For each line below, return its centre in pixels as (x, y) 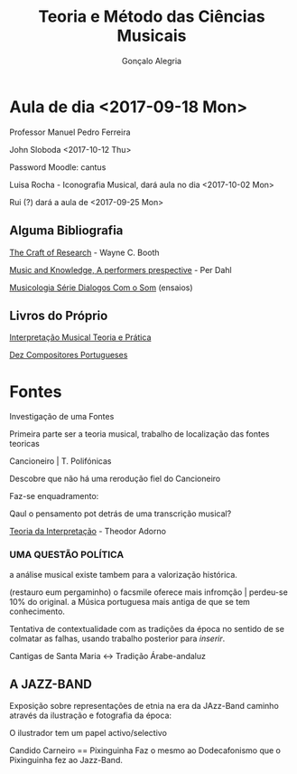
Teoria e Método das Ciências (152, 17)
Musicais (152, 36)
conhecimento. (37, 611)
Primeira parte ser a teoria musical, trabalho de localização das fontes (139, 434)
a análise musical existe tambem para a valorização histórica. (123, 574)
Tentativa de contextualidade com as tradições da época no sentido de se (147, 628)
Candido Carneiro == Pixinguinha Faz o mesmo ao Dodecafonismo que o (145, 750)
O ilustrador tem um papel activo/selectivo (88, 733)
